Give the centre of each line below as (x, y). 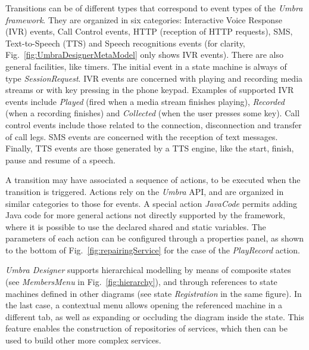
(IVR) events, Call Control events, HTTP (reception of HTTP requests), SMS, (149, 31)
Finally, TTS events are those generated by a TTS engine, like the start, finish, (150, 148)
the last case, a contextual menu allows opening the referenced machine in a (144, 305)
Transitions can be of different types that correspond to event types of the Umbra (154, 8)
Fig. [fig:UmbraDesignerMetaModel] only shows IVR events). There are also (145, 55)
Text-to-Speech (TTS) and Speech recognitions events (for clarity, (125, 43)
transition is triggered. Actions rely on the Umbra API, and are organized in (145, 191)
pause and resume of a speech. (60, 159)
